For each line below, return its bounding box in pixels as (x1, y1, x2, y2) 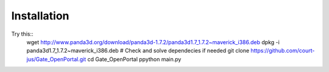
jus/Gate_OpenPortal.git (26, 55, 87, 63)
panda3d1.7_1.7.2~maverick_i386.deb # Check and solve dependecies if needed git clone (26, 47, 250, 54)
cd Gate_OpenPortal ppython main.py (87, 55, 182, 63)
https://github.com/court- (250, 47, 315, 54)
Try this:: (11, 30, 34, 38)
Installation (11, 9, 69, 22)
